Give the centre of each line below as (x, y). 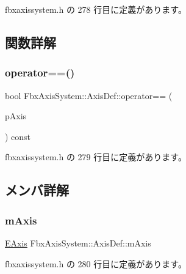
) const (18, 136)
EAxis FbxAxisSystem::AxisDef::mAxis (78, 243)
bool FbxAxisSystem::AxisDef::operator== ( (89, 95)
